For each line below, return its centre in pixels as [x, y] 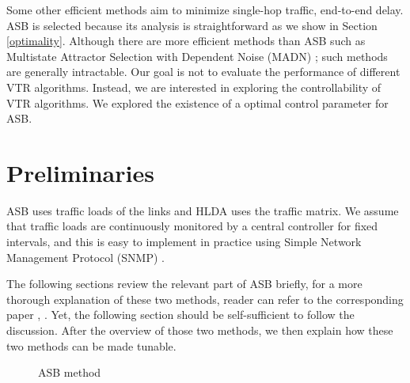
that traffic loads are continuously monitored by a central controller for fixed [192, 226]
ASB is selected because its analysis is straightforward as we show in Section [192, 25]
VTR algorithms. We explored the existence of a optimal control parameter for [197, 102]
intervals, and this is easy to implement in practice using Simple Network [184, 242]
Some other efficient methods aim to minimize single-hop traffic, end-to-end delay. [205, 9]
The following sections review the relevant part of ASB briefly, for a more [184, 284]
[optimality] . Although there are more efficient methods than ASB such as [186, 41]
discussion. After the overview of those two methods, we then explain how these [200, 330]
